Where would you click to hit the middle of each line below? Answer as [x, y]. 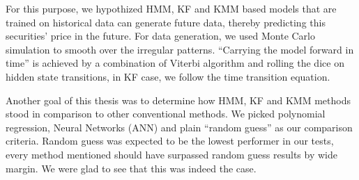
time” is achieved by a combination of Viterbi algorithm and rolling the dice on [175, 63]
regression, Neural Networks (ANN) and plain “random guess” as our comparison [179, 127]
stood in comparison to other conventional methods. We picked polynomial [166, 114]
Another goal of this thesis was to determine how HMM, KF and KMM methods [178, 100]
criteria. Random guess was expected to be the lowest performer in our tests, [170, 141]
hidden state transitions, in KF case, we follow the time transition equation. [168, 76]
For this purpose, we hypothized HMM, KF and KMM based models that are [171, 8]
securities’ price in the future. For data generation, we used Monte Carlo [160, 36]
